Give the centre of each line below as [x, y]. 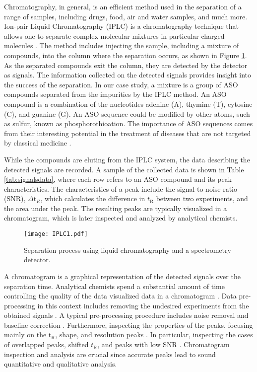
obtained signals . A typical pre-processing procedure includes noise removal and [126, 315]
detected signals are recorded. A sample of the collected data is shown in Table [124, 169]
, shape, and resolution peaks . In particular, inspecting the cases [154, 335]
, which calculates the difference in [93, 198]
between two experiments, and [202, 198]
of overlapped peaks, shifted [46, 344]
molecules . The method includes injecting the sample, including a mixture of [122, 45]
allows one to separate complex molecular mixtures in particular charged [114, 36]
